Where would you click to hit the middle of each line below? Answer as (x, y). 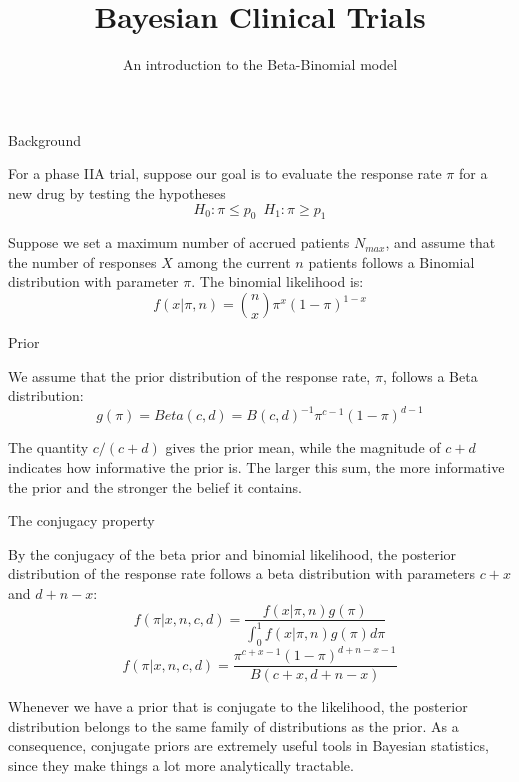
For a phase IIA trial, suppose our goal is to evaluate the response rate (225, 173)
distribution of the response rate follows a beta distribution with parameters (242, 573)
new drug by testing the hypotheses (117, 192)
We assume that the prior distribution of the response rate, (189, 375)
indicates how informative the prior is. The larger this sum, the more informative (256, 466)
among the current (234, 261)
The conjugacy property (81, 520)
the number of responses (82, 261)
